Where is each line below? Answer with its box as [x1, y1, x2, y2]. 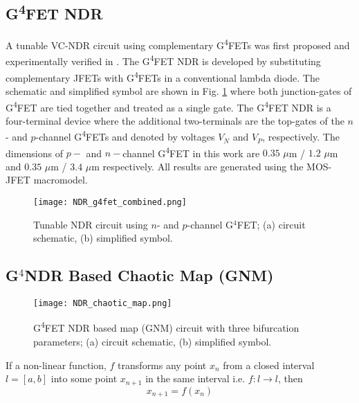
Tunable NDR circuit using [33, 217, 148, 231]
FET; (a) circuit [237, 217, 306, 231]
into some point [50, 371, 118, 386]
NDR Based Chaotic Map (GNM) [24, 265, 274, 286]
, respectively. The [262, 129, 340, 144]
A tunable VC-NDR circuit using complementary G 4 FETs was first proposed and [6, 36, 350, 52]
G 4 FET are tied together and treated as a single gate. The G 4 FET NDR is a [6, 98, 331, 114]
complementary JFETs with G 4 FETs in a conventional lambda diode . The [6, 68, 320, 84]
